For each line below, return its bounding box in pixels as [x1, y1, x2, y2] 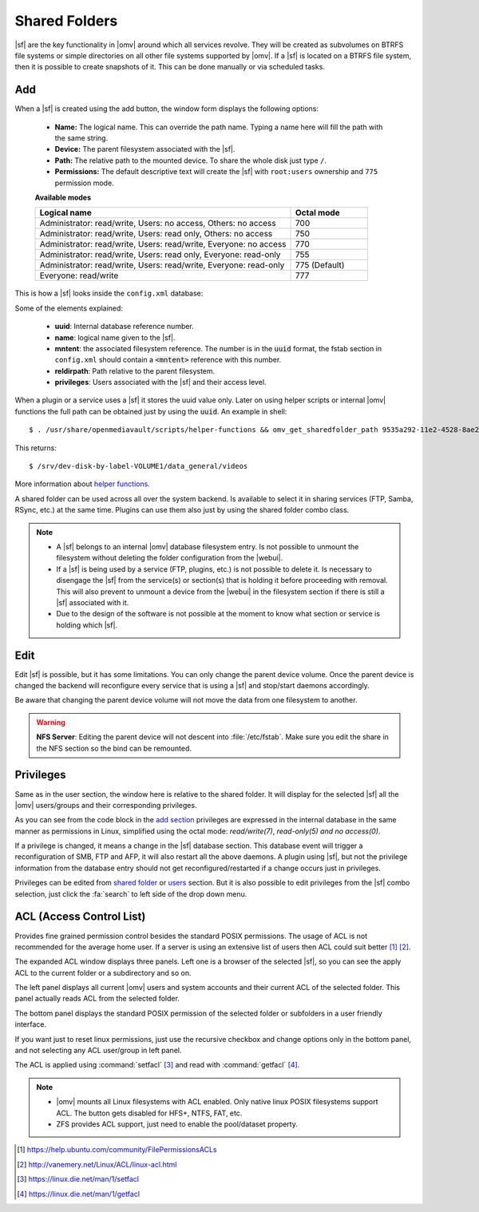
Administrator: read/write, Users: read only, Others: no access [39, 228, 273, 240]
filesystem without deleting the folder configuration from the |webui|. [56, 553, 283, 563]
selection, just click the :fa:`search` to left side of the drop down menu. [14, 889, 247, 898]
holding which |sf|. [56, 620, 118, 630]
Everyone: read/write [39, 270, 119, 281]
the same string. [54, 133, 109, 143]
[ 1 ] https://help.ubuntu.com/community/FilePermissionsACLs [17, 1145, 217, 1155]
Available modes [34, 192, 92, 202]
